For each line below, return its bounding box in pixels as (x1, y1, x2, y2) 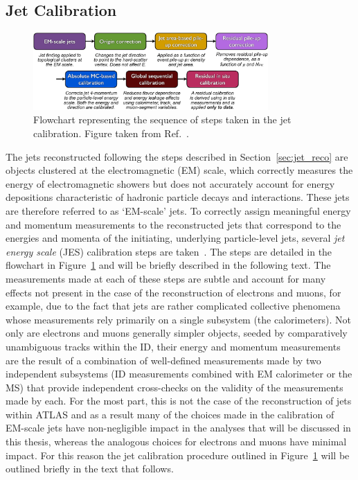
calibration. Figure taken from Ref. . (33, 126, 189, 141)
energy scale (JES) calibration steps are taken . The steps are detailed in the (6, 244, 332, 258)
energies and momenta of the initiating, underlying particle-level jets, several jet (6, 231, 345, 245)
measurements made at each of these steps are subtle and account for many (6, 271, 326, 285)
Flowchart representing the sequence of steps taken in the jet (33, 112, 292, 127)
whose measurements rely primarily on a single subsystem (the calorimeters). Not (6, 312, 351, 326)
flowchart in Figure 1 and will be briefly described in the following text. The (6, 258, 331, 272)
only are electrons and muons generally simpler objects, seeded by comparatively (6, 326, 348, 340)
